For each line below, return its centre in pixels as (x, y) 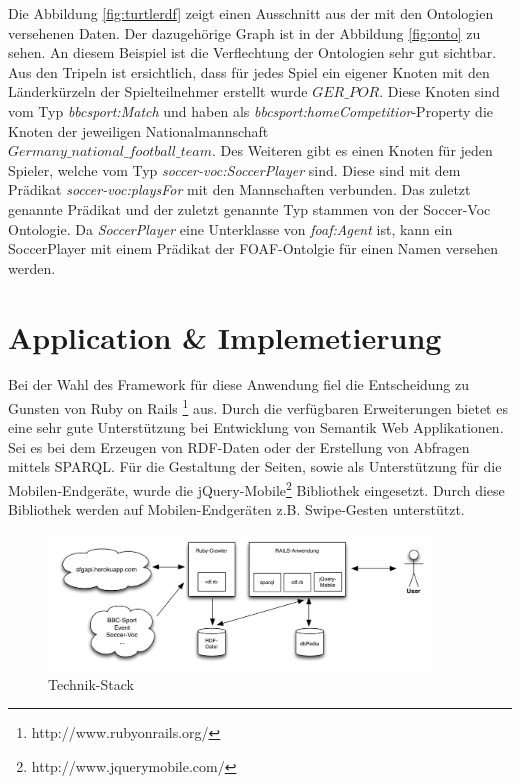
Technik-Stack (91, 683)
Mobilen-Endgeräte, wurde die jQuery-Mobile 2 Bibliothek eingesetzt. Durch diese (256, 488)
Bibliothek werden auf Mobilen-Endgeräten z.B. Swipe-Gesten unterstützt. (236, 509)
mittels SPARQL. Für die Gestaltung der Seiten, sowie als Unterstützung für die (255, 466)
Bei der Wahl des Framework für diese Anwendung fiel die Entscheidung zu (239, 384)
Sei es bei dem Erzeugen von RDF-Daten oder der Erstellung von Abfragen (239, 446)
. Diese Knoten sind (439, 91)
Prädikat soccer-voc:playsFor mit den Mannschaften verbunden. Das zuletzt (239, 189)
